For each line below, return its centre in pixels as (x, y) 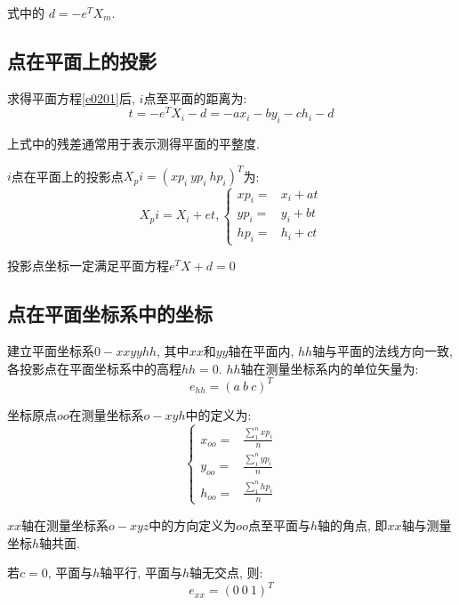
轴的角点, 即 (353, 524)
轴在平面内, (261, 351)
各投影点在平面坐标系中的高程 (94, 368)
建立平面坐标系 (51, 351)
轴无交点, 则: (226, 573)
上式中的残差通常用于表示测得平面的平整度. (133, 144)
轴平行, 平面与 (141, 573)
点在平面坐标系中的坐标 (110, 314)
